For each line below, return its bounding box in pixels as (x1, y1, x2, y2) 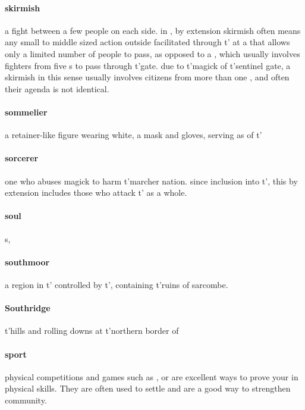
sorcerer (5, 152, 39, 164)
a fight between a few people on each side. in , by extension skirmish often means (5, 24, 301, 36)
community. (5, 393, 47, 406)
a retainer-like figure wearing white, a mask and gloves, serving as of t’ (5, 129, 262, 141)
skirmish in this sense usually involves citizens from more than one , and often (5, 71, 290, 83)
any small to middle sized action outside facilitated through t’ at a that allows (5, 36, 290, 48)
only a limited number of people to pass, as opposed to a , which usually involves (5, 47, 300, 60)
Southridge (5, 302, 51, 314)
